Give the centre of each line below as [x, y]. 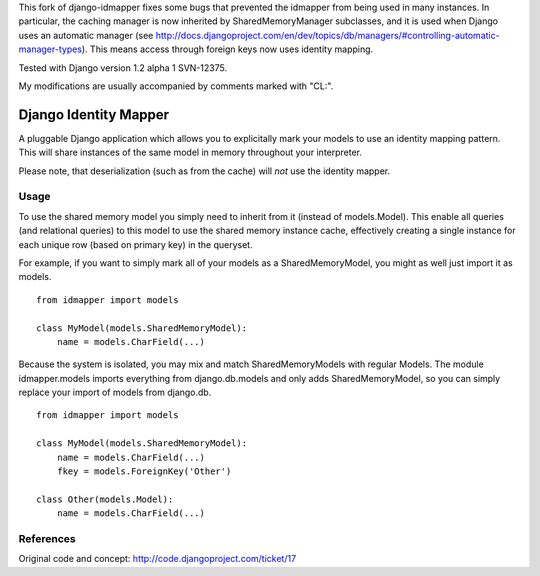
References [47, 538]
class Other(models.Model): [105, 499]
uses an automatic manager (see [86, 35]
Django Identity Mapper [94, 114]
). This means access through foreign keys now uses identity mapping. [227, 49]
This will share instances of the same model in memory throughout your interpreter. [190, 152]
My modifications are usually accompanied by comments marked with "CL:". [176, 86]
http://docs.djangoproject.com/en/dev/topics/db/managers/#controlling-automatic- [327, 35]
